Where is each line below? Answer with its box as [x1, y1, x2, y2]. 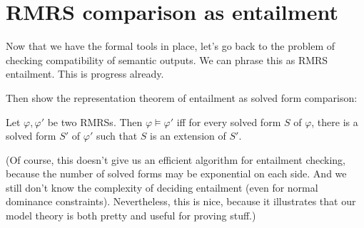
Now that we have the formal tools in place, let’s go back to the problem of [6, 38, 335, 53]
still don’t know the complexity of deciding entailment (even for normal [6, 180, 318, 195]
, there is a [311, 114, 358, 129]
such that [96, 128, 138, 143]
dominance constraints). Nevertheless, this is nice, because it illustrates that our [6, 194, 356, 209]
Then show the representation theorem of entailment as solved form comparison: [6, 90, 358, 105]
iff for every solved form [176, 114, 281, 129]
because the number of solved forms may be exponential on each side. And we [6, 166, 347, 181]
